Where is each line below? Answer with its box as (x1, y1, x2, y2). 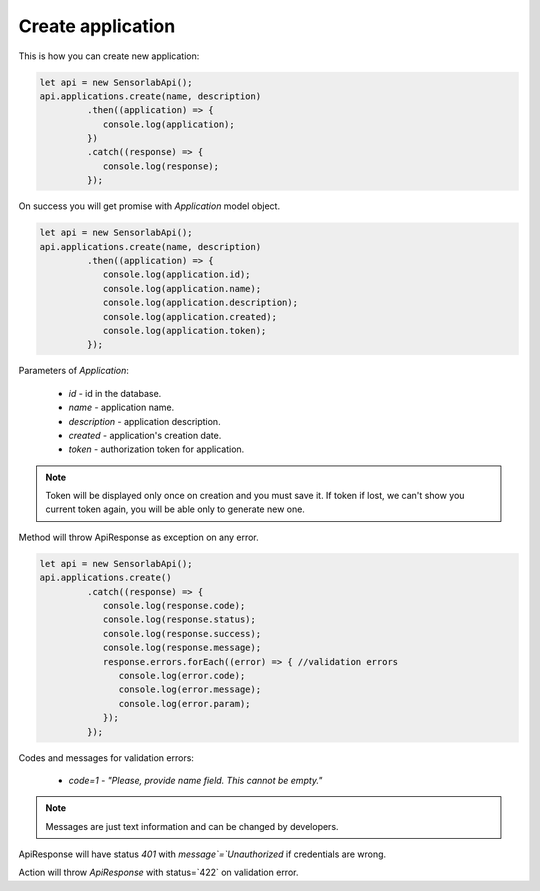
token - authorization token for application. (68, 443, 245, 455)
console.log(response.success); (102, 628, 262, 639)
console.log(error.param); (118, 698, 251, 709)
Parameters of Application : (18, 365, 129, 377)
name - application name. (68, 401, 175, 414)
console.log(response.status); (102, 614, 257, 625)
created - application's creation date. (68, 429, 222, 441)
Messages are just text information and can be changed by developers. (45, 820, 339, 832)
